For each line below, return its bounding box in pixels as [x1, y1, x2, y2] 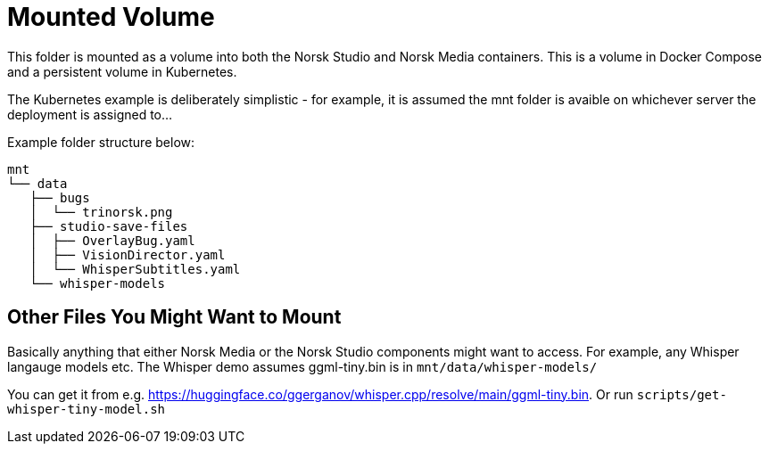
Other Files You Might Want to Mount [7, 306, 342, 329]
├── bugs [29, 190, 90, 205]
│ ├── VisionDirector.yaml [29, 247, 226, 262]
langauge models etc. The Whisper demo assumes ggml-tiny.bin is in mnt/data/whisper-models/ [7, 358, 598, 374]
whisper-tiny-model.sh [7, 401, 166, 416]
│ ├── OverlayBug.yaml [29, 233, 195, 248]
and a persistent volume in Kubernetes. [7, 63, 237, 79]
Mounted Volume [7, 2, 215, 32]
